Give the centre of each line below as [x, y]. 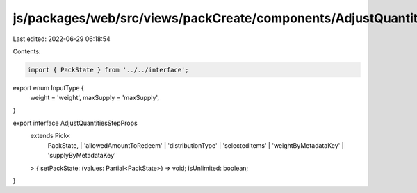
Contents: [27, 51]
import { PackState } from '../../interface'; [108, 70]
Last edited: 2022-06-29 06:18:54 [62, 39]
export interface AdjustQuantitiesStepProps [75, 123]
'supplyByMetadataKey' [82, 156]
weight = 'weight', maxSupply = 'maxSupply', [95, 98]
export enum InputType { [49, 87]
